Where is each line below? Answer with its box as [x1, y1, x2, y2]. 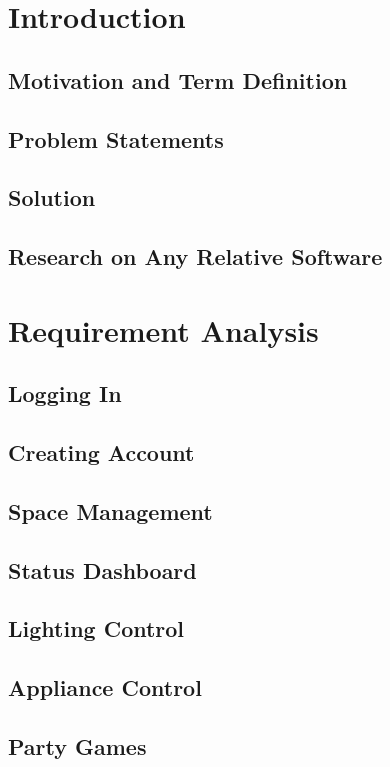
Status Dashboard [8, 554, 197, 585]
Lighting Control [8, 613, 185, 644]
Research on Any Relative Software [8, 241, 383, 272]
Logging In [8, 378, 122, 409]
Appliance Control [8, 672, 202, 703]
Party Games [8, 730, 147, 761]
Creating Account [8, 437, 195, 468]
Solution [8, 182, 96, 213]
